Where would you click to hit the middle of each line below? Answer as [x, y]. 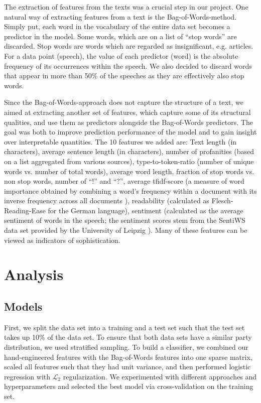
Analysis [34, 274]
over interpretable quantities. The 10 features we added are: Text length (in [120, 141]
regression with [27, 376]
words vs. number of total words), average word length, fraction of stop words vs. [129, 171]
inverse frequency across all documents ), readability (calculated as [107, 200]
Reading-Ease [25, 210]
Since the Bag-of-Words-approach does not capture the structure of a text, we [124, 102]
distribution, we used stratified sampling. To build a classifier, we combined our [126, 347]
